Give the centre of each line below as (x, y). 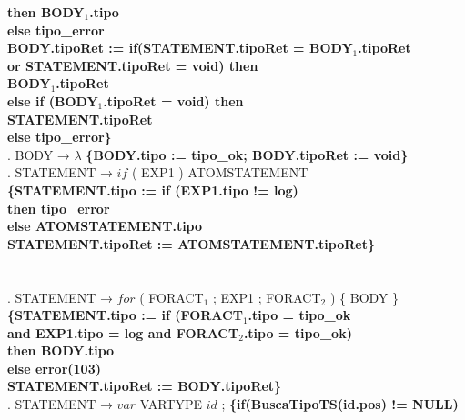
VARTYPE (171, 404)
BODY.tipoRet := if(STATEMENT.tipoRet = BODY (180, 48)
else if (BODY (53, 100)
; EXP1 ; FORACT (267, 297)
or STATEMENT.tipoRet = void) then (133, 65)
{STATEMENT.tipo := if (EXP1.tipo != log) (153, 190)
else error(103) (54, 368)
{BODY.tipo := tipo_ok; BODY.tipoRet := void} (247, 154)
